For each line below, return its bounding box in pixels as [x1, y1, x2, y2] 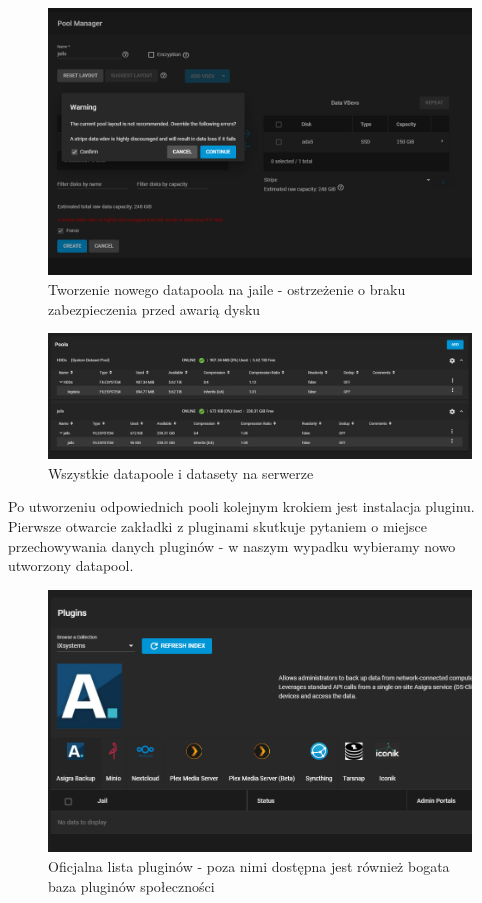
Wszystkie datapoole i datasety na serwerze [48, 462, 314, 483]
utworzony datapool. [8, 555, 134, 576]
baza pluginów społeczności [48, 875, 215, 896]
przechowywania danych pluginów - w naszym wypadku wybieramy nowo [8, 535, 456, 556]
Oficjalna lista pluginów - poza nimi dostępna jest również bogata [48, 856, 450, 877]
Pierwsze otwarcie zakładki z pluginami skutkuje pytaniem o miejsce [8, 515, 427, 536]
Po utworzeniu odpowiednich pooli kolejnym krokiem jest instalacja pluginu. [8, 496, 475, 517]
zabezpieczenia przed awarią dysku [48, 298, 261, 319]
